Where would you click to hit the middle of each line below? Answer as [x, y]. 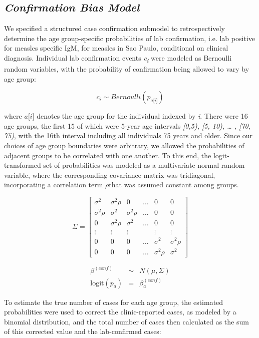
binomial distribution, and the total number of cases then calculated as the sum [126, 321]
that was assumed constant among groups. [174, 185]
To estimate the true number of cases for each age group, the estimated [114, 302]
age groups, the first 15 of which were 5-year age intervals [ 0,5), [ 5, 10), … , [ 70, [127, 125]
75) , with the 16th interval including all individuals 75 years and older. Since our [128, 135]
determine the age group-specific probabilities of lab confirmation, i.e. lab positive [129, 38]
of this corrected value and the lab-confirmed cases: [83, 331]
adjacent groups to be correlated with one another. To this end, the [108, 155]
